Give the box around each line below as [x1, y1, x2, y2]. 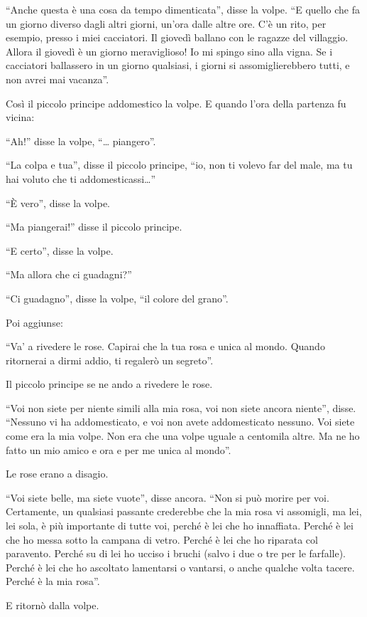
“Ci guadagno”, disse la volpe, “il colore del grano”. [6, 290, 229, 305]
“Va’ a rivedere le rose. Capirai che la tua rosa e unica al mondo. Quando [6, 339, 325, 354]
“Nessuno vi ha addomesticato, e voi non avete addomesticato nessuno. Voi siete [6, 414, 355, 429]
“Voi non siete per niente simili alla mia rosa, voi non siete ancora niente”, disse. [6, 400, 356, 415]
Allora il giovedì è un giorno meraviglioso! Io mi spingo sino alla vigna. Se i [6, 43, 333, 58]
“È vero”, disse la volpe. [6, 195, 110, 210]
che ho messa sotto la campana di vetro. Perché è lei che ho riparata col [6, 532, 318, 547]
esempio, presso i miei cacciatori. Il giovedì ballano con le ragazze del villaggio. [6, 30, 349, 45]
